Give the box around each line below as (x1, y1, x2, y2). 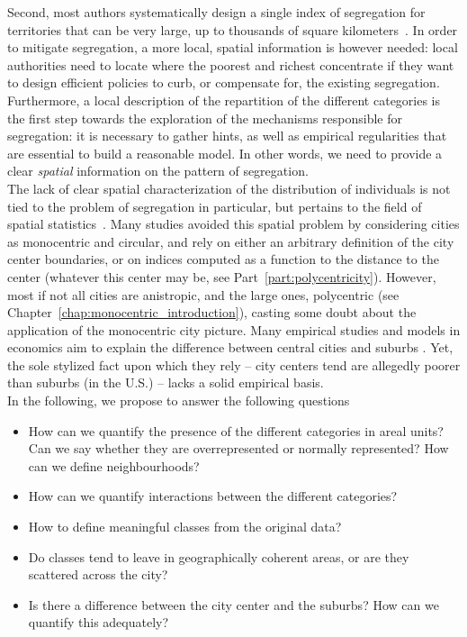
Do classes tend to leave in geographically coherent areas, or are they (28, 547, 409, 566)
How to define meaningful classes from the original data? (28, 517, 342, 536)
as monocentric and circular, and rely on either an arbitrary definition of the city (7, 232, 454, 250)
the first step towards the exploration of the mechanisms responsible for (7, 108, 402, 127)
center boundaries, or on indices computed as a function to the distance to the (7, 250, 439, 268)
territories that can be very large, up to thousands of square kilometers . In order (7, 20, 458, 39)
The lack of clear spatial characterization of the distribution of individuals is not (7, 178, 451, 197)
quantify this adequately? (28, 613, 169, 632)
